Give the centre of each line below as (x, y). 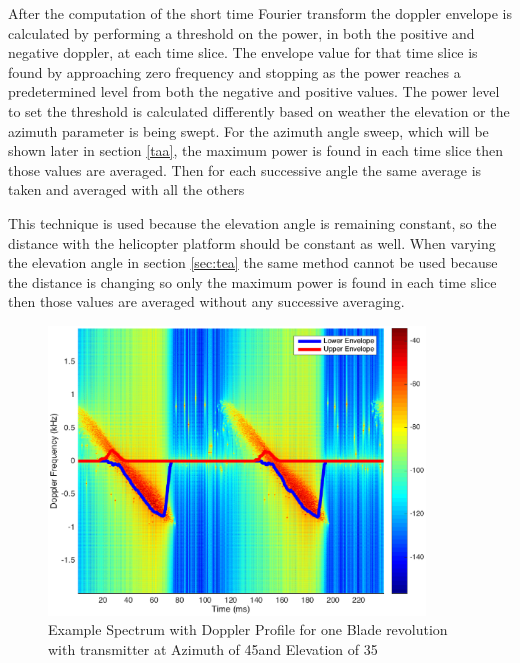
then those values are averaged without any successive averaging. (206, 301)
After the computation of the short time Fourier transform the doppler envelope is (260, 13)
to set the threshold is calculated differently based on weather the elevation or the (259, 110)
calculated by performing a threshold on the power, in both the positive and (241, 32)
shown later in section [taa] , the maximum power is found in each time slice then (256, 150)
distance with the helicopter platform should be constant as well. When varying (252, 242)
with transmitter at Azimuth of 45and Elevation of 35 (213, 648)
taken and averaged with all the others (126, 189)
